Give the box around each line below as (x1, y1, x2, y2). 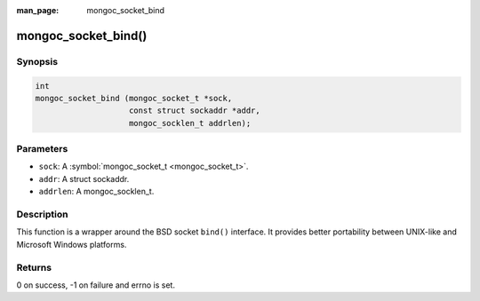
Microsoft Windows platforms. (16, 239, 127, 250)
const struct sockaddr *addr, (129, 106, 261, 115)
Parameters (16, 143, 68, 155)
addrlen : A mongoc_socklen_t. (38, 186, 155, 197)
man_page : (16, 5, 60, 15)
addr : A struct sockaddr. (38, 173, 130, 184)
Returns (16, 261, 52, 273)
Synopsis (16, 55, 58, 67)
